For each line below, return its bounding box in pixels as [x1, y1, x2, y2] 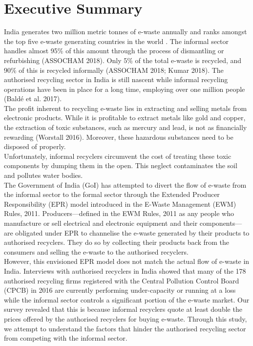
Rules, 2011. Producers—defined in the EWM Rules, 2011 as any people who [4, 208, 234, 218]
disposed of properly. [4, 141, 66, 151]
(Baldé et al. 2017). [4, 93, 62, 104]
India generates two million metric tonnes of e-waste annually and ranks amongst [4, 26, 247, 37]
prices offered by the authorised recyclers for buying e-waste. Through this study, [4, 313, 247, 324]
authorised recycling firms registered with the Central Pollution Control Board [4, 275, 239, 285]
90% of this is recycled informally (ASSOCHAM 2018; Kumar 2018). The [4, 65, 224, 75]
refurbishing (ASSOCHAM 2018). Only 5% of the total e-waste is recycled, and [4, 55, 242, 65]
